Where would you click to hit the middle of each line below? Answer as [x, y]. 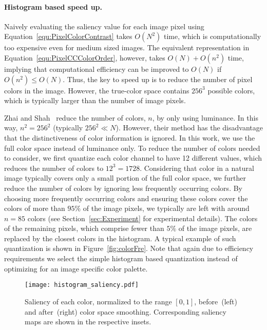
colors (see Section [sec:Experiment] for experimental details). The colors [142, 218]
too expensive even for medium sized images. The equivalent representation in [127, 47]
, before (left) [216, 301]
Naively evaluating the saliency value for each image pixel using [104, 26]
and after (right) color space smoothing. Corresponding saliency [126, 311]
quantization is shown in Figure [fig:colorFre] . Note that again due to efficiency [129, 248]
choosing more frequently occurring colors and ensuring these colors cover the [126, 198]
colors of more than [35, 208]
